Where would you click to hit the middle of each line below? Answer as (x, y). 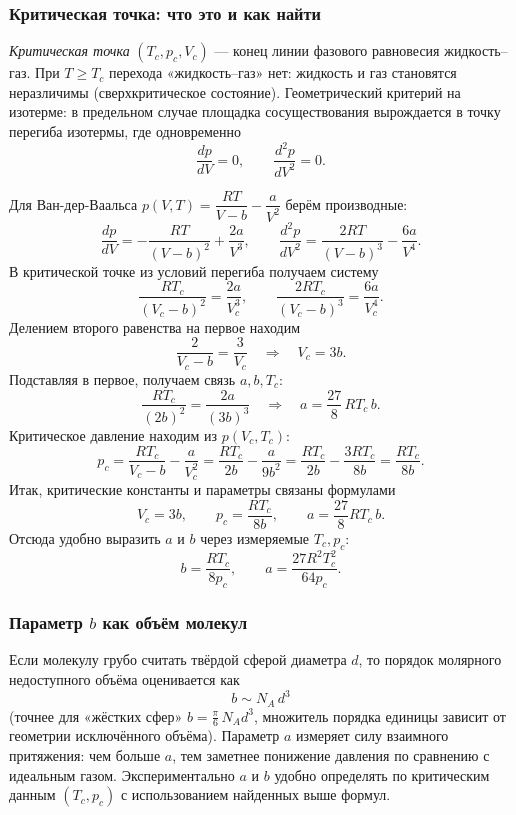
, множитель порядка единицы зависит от (379, 715)
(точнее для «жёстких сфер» (96, 715)
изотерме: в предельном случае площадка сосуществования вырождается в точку (255, 111)
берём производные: (346, 203)
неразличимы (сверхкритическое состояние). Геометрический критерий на (235, 91)
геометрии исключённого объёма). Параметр (144, 735)
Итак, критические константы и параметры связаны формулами (202, 489)
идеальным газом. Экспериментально (122, 774)
